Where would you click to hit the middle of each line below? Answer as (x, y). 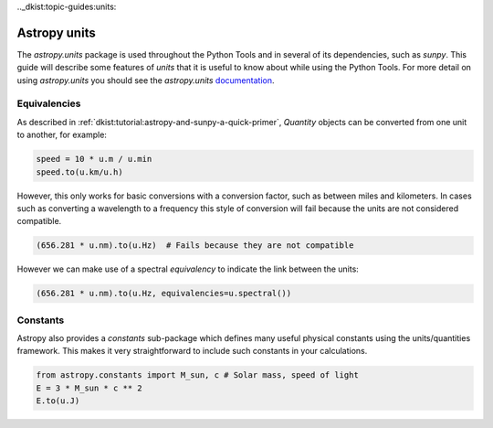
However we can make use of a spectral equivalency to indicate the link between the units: (188, 269)
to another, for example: (62, 135)
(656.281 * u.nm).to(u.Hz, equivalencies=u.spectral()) (164, 294)
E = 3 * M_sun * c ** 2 (89, 388)
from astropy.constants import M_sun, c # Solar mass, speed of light (198, 375)
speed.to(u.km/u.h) (79, 172)
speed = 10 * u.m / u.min (94, 159)
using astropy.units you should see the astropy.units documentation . (146, 80)
